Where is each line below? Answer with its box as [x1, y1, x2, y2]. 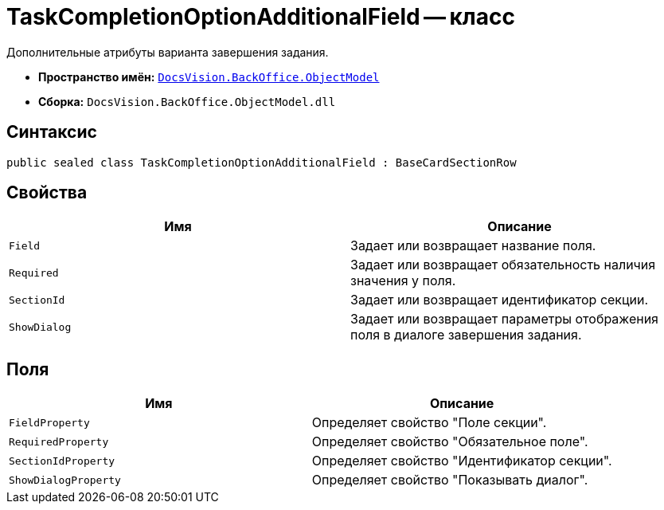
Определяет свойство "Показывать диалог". [311, 472, 588, 488]
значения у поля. [350, 273, 456, 289]
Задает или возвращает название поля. [350, 237, 596, 254]
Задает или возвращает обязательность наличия [350, 257, 656, 273]
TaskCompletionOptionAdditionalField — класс [6, 3, 515, 30]
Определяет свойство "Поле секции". [311, 414, 547, 431]
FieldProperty [9, 416, 90, 429]
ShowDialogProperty [9, 473, 121, 486]
